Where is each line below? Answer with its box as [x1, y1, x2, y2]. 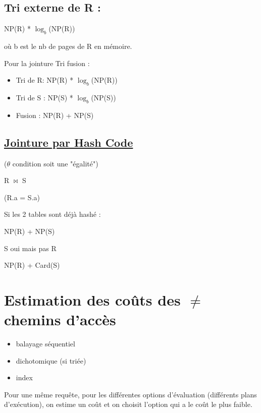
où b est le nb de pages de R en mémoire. [4, 41, 132, 51]
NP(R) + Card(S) [4, 260, 60, 270]
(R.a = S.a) [4, 192, 40, 202]
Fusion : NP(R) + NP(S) [16, 109, 94, 120]
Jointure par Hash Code [4, 134, 133, 150]
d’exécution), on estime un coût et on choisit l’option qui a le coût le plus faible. [4, 399, 252, 409]
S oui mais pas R [4, 243, 57, 253]
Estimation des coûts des [4, 289, 181, 310]
